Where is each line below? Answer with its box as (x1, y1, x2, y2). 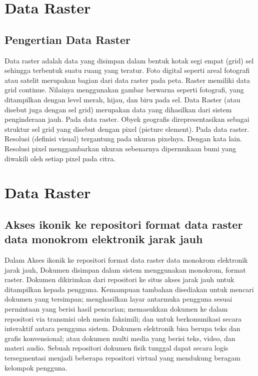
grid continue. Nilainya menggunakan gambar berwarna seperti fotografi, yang (4, 84, 244, 95)
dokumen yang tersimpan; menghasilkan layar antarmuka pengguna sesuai (4, 294, 232, 304)
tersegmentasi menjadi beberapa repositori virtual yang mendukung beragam (4, 353, 240, 363)
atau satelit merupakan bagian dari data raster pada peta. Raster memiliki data (4, 74, 250, 85)
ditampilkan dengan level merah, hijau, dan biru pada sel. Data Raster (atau (4, 94, 240, 104)
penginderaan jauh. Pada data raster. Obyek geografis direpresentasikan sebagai (4, 114, 249, 124)
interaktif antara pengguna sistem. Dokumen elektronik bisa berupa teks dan (4, 323, 240, 334)
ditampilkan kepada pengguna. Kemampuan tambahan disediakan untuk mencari (4, 284, 254, 294)
